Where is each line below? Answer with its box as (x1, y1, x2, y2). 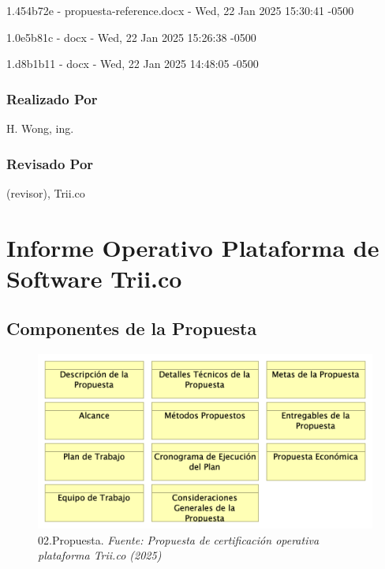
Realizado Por (6, 89, 98, 108)
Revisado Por (6, 153, 94, 173)
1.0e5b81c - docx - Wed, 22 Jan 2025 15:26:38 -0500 (6, 28, 256, 45)
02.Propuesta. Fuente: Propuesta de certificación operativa (38, 531, 320, 548)
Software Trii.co (6, 262, 182, 294)
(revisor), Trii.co (6, 184, 85, 201)
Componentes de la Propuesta (6, 316, 257, 341)
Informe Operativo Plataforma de (6, 231, 379, 263)
